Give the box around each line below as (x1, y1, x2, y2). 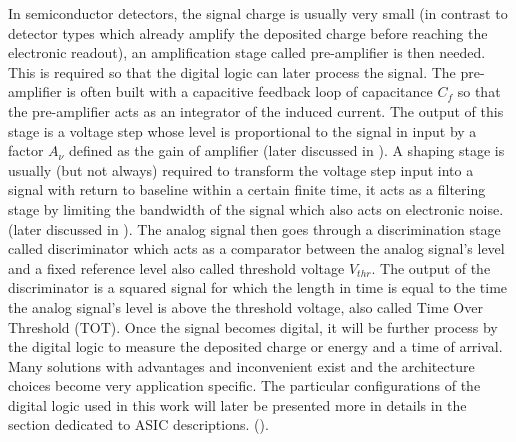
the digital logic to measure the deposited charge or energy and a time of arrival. (8, 336, 503, 357)
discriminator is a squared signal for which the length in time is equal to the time (8, 277, 508, 298)
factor (8, 140, 44, 161)
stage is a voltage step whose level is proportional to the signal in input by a (8, 120, 477, 141)
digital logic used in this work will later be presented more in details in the (8, 394, 467, 415)
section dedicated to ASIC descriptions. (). (8, 414, 269, 435)
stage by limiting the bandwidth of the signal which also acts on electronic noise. (8, 198, 504, 219)
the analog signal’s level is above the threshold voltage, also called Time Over (8, 296, 483, 317)
